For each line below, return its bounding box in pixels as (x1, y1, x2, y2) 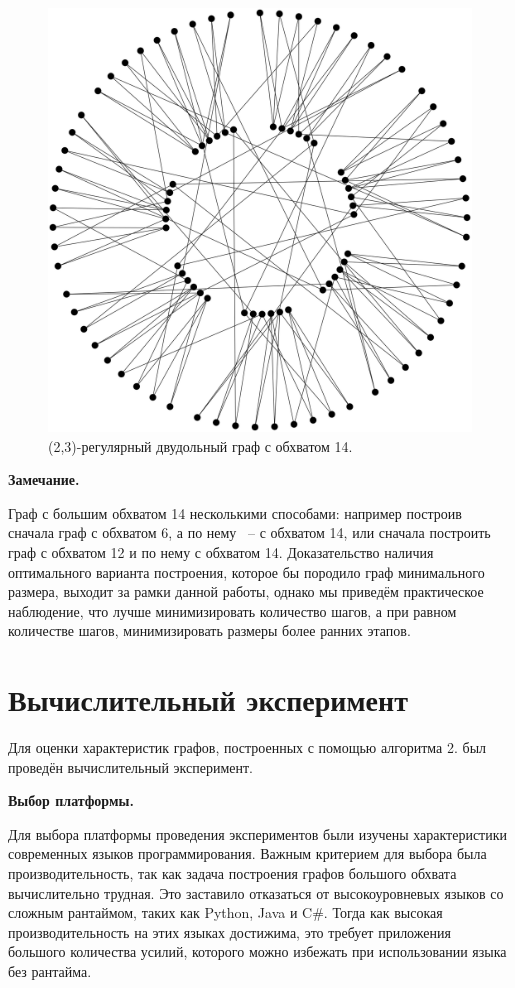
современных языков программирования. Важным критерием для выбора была (8, 843, 487, 864)
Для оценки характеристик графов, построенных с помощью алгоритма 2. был (8, 737, 487, 758)
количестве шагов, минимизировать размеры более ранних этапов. (8, 620, 411, 641)
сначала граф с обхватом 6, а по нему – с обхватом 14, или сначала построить (8, 522, 491, 543)
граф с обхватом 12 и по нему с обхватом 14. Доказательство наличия (8, 541, 434, 562)
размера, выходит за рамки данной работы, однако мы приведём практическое (8, 581, 484, 602)
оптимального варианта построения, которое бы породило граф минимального (8, 561, 485, 582)
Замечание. (8, 469, 80, 490)
